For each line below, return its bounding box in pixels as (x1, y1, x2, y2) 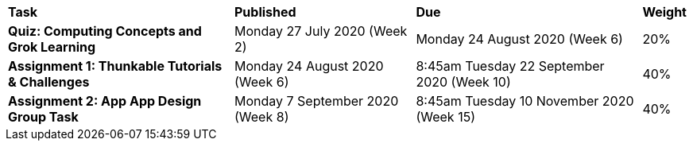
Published (234, 4, 296, 20)
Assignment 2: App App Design (8, 93, 202, 109)
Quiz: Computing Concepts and (8, 23, 202, 39)
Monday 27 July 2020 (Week (234, 23, 408, 39)
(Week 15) (416, 109, 475, 125)
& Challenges (8, 74, 90, 90)
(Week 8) (234, 109, 289, 125)
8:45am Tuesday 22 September (416, 58, 605, 74)
